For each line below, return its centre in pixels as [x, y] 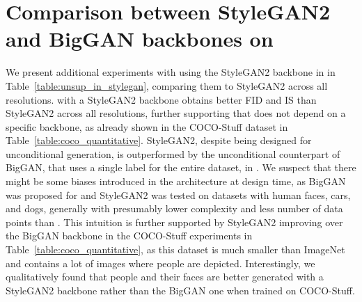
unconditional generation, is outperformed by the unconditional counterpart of [173, 153]
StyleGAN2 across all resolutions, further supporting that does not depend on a [176, 113]
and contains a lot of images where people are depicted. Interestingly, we [160, 263]
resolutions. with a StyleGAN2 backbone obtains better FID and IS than [161, 99]
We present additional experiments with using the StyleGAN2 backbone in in [171, 72]
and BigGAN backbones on [140, 39]
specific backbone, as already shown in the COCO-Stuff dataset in [147, 126]
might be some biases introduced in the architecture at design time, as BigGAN [176, 181]
